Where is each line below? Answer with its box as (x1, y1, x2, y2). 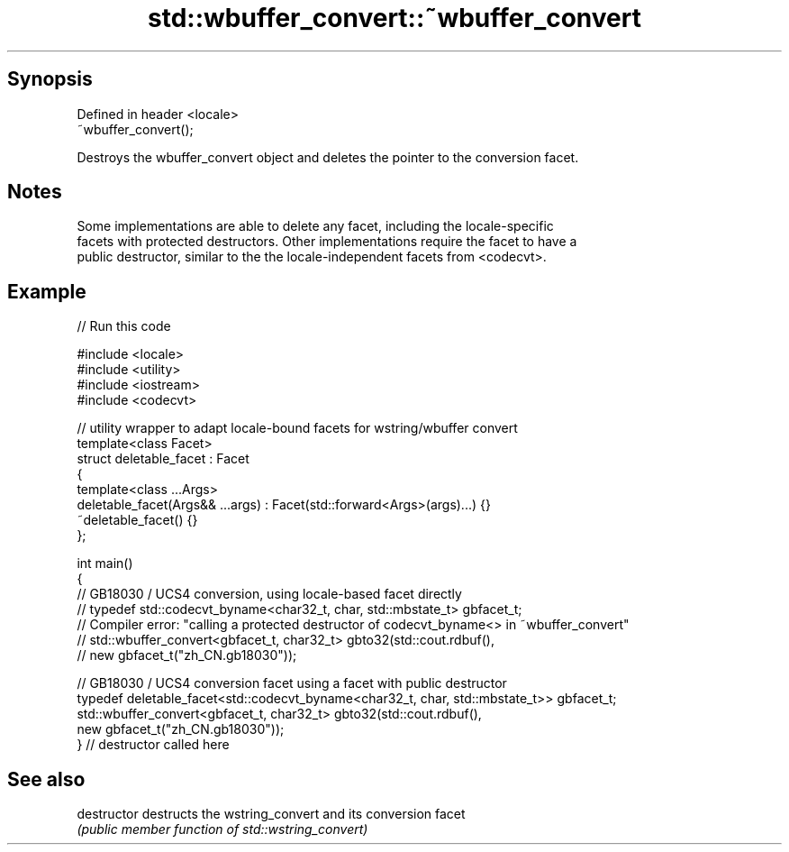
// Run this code (77, 318, 171, 334)
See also (7, 767, 86, 791)
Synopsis (7, 68, 93, 91)
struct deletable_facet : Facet (77, 451, 249, 467)
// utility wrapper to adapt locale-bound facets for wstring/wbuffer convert (77, 420, 518, 436)
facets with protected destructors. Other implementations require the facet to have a (77, 234, 577, 250)
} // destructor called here (77, 737, 230, 753)
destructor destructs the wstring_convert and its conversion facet (77, 806, 466, 822)
